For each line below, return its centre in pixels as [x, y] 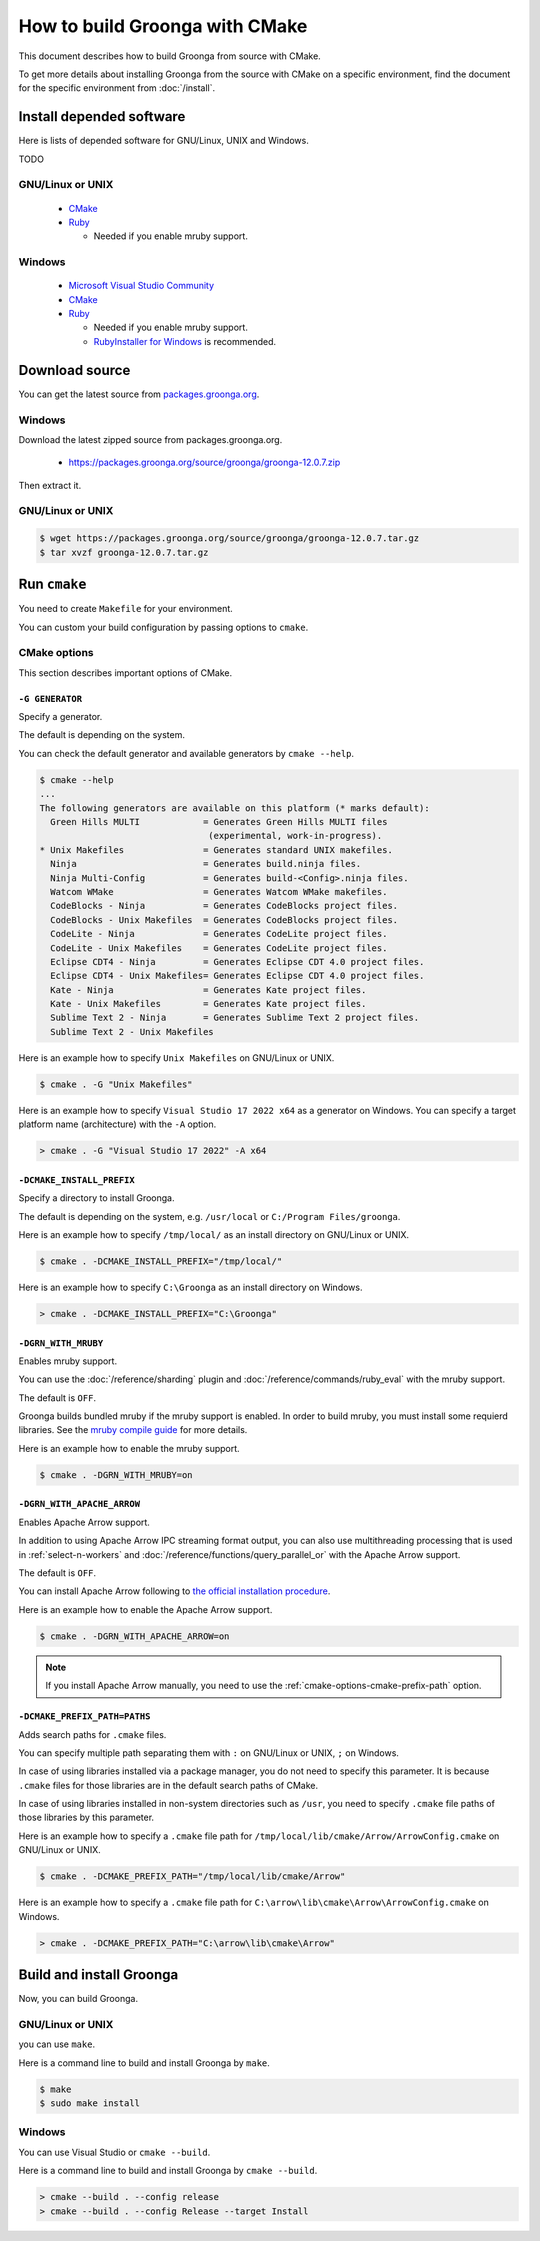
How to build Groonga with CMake [163, 26]
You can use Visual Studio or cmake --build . [114, 2152]
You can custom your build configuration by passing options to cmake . [163, 627]
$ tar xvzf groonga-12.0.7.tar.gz [124, 552]
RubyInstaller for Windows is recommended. [185, 341]
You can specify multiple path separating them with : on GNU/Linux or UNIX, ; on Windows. [209, 1752]
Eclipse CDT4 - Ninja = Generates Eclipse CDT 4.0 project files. [237, 961]
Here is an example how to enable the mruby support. [129, 1448]
